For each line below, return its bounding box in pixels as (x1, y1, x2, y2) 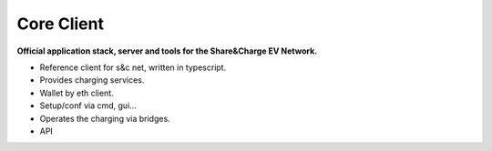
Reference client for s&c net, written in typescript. (39, 62, 227, 73)
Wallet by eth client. (39, 87, 114, 98)
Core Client (16, 14, 105, 34)
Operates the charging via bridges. (39, 113, 170, 124)
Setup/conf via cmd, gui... (39, 100, 137, 111)
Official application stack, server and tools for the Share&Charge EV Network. (16, 45, 318, 56)
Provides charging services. (39, 75, 145, 86)
